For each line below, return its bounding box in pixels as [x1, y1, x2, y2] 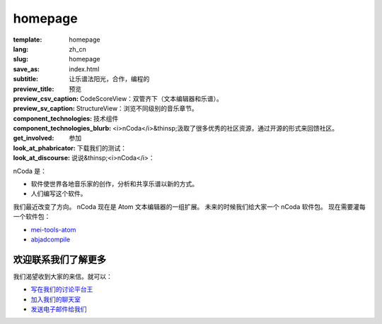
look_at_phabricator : [13, 143, 76, 152]
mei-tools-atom [30, 225, 76, 234]
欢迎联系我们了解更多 [13, 253, 106, 265]
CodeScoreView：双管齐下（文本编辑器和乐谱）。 [79, 94, 223, 102]
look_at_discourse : [13, 154, 71, 162]
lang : [13, 44, 29, 53]
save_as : [13, 64, 40, 73]
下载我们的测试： [76, 143, 127, 152]
